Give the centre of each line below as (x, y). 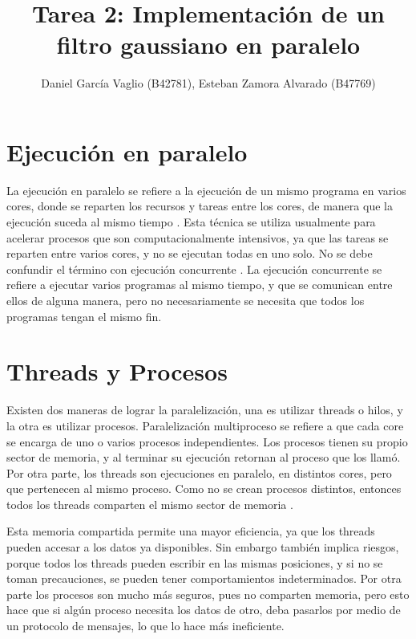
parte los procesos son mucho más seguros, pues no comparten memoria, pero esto (208, 594)
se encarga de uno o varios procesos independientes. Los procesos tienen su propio (207, 441)
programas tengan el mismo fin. (84, 316)
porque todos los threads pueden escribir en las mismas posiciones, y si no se (195, 562)
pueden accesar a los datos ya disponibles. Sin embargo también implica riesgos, (203, 547)
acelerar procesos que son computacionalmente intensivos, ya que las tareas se (198, 237)
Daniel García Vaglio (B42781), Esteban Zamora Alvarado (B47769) (208, 83)
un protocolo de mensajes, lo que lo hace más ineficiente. (145, 626)
